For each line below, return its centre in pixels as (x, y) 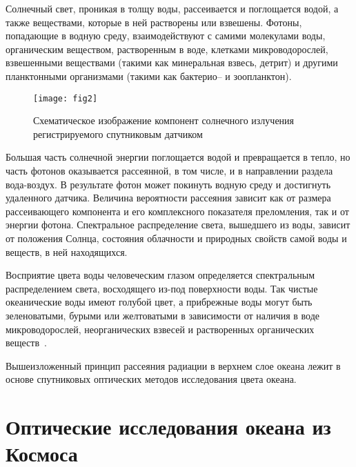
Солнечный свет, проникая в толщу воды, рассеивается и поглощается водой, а (172, 8)
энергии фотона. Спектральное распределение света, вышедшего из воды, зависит (178, 225)
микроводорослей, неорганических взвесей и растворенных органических (160, 329)
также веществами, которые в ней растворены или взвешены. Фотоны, (154, 22)
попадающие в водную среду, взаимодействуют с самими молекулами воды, (166, 36)
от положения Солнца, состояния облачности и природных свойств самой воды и (176, 238)
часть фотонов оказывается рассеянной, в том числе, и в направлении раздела (169, 170)
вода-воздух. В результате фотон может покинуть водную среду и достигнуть (168, 184)
